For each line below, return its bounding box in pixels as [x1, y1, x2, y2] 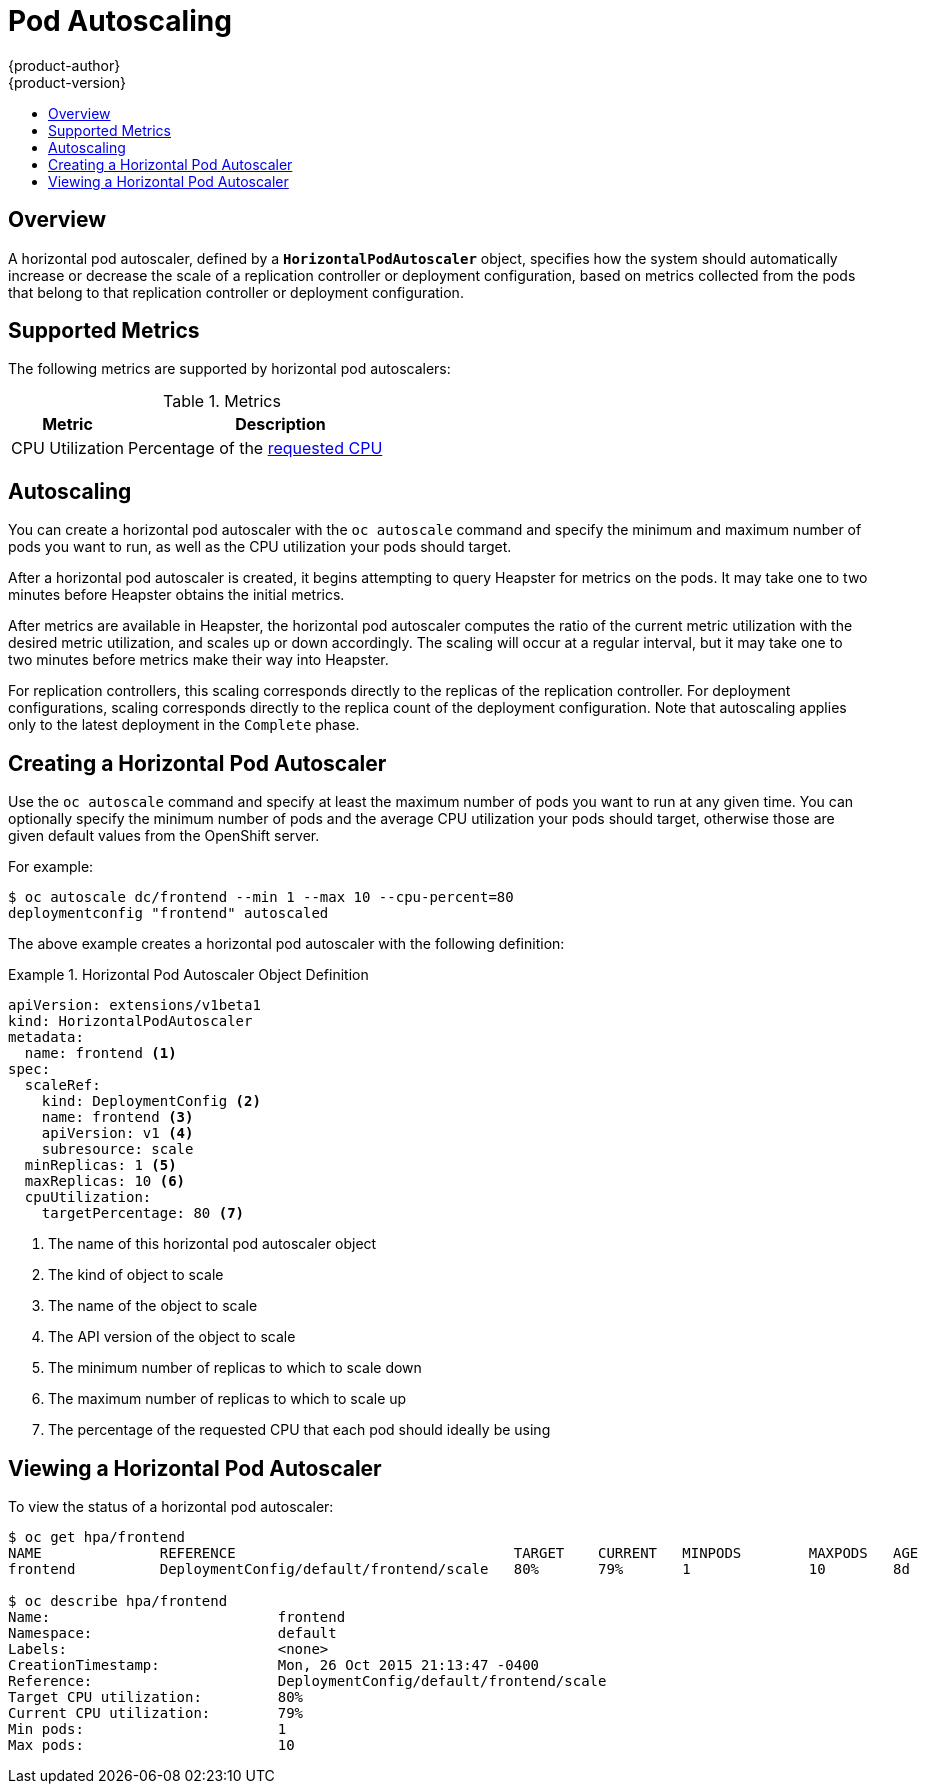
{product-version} [8, 73, 127, 91]
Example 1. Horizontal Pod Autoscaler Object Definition [8, 966, 369, 984]
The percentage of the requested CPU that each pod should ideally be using [48, 1421, 551, 1439]
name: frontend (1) [24, 1045, 177, 1062]
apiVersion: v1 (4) [41, 1125, 194, 1142]
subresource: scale [41, 1141, 194, 1158]
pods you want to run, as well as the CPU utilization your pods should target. [8, 538, 512, 556]
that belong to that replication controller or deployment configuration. [8, 283, 464, 301]
